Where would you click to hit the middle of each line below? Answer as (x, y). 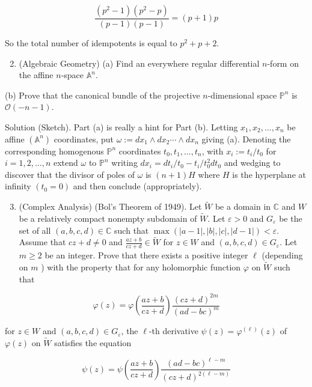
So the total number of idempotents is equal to (91, 43)
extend (66, 163)
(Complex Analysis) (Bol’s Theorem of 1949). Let (110, 206)
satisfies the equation (93, 342)
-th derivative (173, 331)
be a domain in (243, 206)
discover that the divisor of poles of (70, 174)
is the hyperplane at (269, 174)
